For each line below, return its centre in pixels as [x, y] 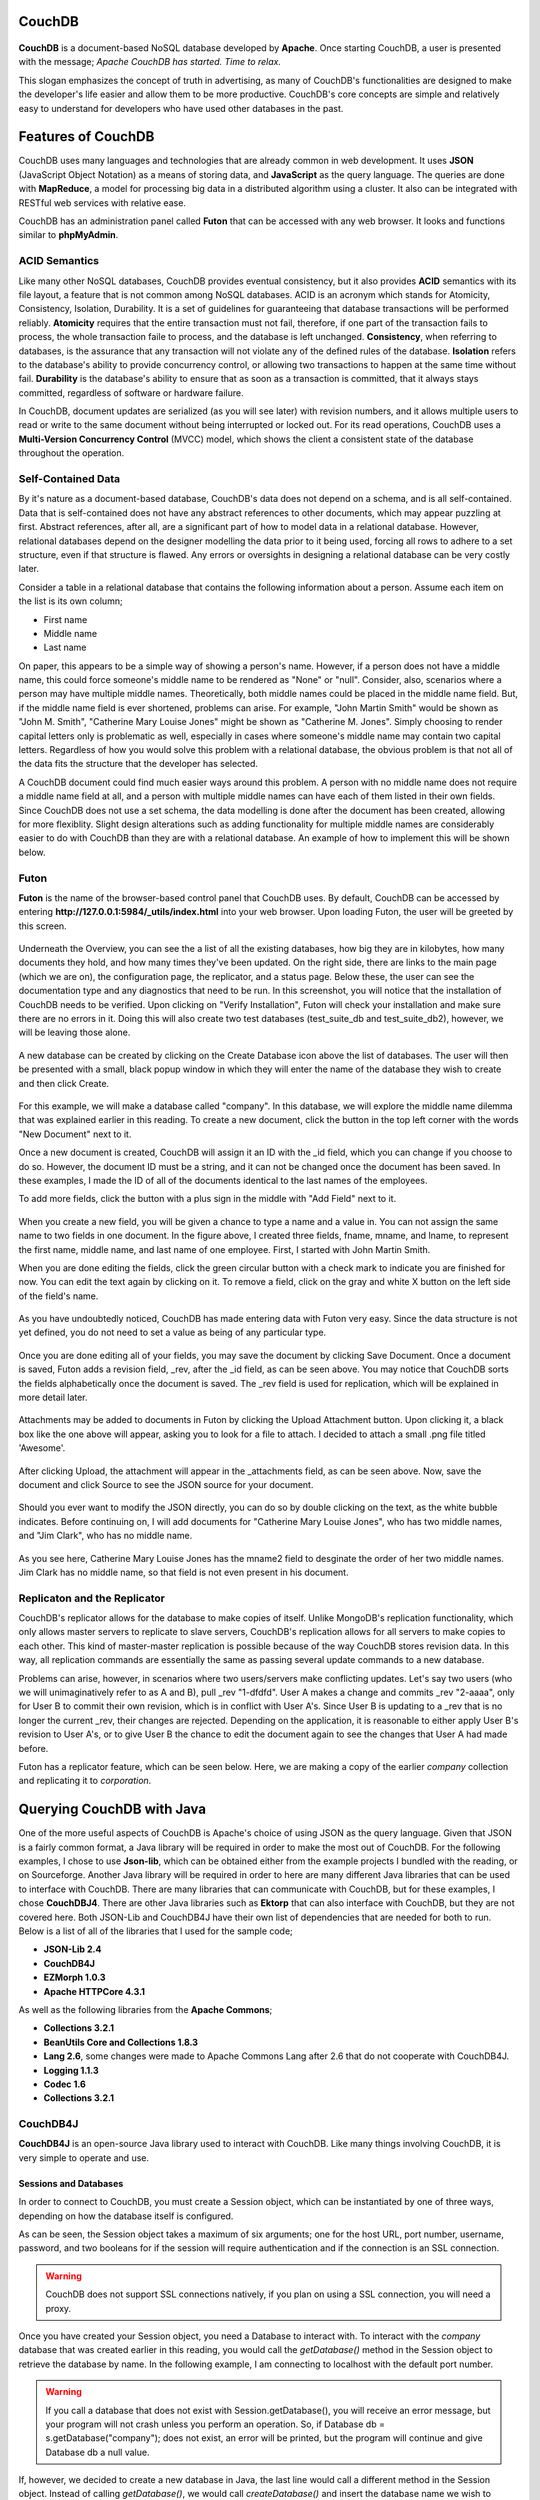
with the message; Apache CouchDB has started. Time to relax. [150, 62]
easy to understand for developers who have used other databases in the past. [181, 108]
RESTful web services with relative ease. [102, 202]
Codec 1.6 [65, 2084]
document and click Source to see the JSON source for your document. [166, 1484]
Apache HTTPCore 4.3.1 [94, 1991]
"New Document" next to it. [75, 1134]
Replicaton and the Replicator [91, 1598]
